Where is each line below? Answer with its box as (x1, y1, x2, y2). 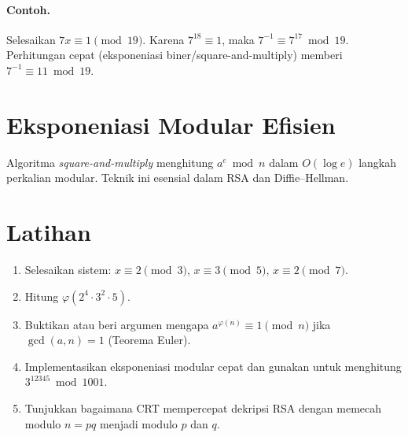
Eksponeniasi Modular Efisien (6, 108, 336, 140)
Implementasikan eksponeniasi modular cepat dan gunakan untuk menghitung (24, 357, 402, 374)
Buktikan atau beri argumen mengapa (24, 316, 209, 332)
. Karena (142, 31, 185, 47)
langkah (358, 154, 397, 170)
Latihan (6, 216, 91, 248)
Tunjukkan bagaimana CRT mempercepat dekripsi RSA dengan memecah (24, 399, 382, 416)
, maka (222, 31, 255, 47)
